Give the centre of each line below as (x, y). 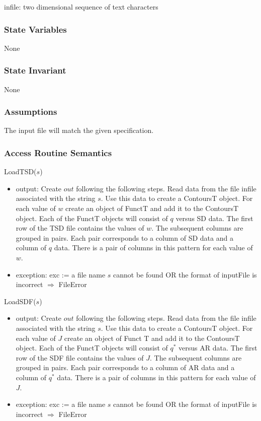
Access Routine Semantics (58, 152)
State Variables (35, 29)
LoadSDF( (20, 301)
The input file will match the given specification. (79, 130)
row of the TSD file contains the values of (80, 228)
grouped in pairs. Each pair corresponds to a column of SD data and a (124, 237)
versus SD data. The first (214, 218)
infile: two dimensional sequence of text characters (81, 7)
